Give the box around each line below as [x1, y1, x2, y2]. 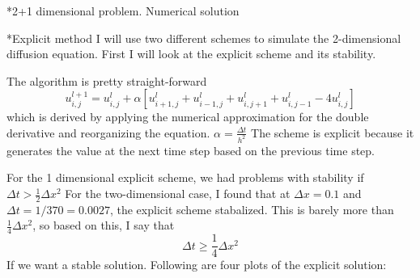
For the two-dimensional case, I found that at [65, 185, 291, 202]
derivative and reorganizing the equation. [6, 124, 210, 141]
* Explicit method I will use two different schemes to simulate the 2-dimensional [6, 29, 401, 46]
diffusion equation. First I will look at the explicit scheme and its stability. [6, 45, 376, 62]
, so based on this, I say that [32, 217, 175, 234]
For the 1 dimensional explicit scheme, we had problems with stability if [6, 169, 364, 186]
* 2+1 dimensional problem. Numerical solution [6, 2, 240, 19]
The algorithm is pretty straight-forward [6, 72, 207, 89]
